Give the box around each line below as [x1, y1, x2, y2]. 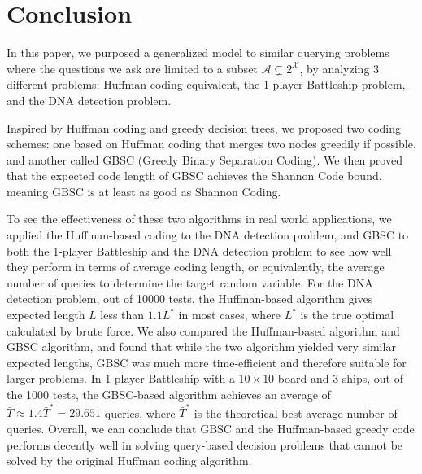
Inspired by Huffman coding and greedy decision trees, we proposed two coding [7, 119, 402, 136]
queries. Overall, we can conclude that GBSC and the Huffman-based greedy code [7, 419, 415, 437]
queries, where [104, 404, 176, 421]
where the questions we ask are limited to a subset [7, 59, 258, 77]
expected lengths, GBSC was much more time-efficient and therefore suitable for [7, 353, 407, 371]
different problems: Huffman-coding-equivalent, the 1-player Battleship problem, [7, 76, 406, 93]
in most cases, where [178, 306, 281, 323]
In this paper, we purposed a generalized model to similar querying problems [7, 44, 389, 61]
